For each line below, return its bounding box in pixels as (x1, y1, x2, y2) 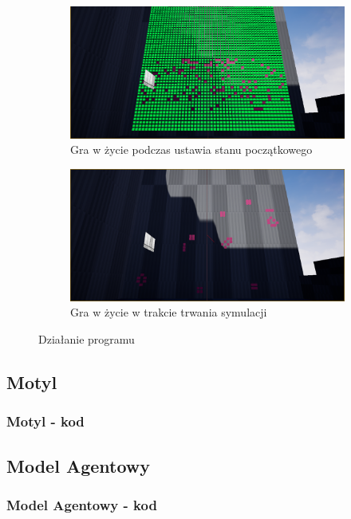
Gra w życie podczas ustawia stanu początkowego (70, 141, 313, 158)
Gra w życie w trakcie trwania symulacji (70, 304, 267, 320)
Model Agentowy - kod (6, 494, 157, 514)
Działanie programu (38, 330, 135, 347)
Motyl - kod (6, 411, 85, 431)
